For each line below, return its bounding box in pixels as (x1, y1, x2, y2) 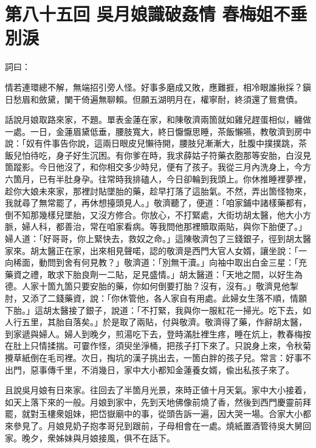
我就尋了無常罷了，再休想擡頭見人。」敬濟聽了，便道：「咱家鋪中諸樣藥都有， (5, 196, 311, 209)
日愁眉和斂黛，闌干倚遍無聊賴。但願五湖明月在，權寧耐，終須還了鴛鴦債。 (5, 92, 303, 105)
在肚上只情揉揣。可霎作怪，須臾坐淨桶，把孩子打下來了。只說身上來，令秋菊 (5, 339, 311, 352)
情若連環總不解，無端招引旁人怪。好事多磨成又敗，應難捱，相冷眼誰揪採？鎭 (5, 80, 311, 93)
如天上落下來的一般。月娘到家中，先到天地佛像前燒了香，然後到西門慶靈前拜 (5, 395, 311, 408)
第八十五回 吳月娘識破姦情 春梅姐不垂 (5, 1, 307, 26)
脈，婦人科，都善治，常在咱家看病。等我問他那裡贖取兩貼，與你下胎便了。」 (5, 220, 307, 233)
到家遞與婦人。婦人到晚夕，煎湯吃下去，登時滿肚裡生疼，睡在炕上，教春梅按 (5, 327, 311, 340)
